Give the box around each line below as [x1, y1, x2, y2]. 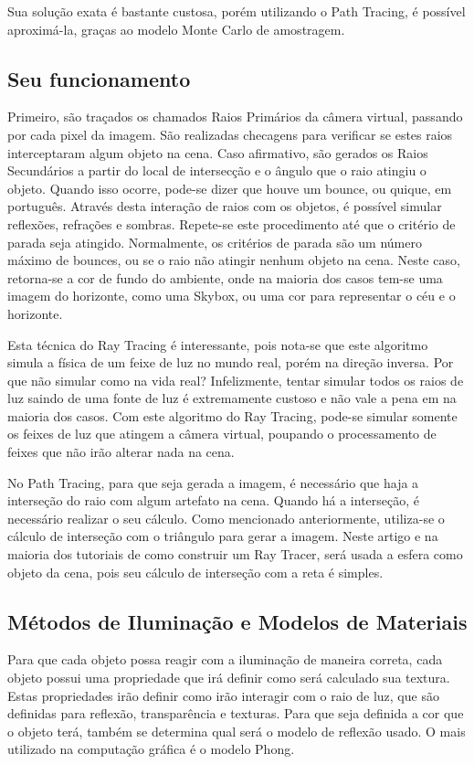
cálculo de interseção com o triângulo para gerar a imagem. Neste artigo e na [7, 526, 438, 546]
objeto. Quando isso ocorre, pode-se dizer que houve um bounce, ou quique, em [7, 178, 452, 197]
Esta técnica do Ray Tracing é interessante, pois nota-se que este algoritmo [7, 334, 428, 354]
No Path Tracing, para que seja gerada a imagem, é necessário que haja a [7, 472, 419, 492]
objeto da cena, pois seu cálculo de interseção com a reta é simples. [7, 562, 384, 581]
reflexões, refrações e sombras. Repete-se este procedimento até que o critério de [7, 214, 456, 233]
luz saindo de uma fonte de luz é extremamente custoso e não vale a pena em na [7, 388, 457, 408]
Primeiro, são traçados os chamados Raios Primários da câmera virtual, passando [7, 107, 463, 126]
